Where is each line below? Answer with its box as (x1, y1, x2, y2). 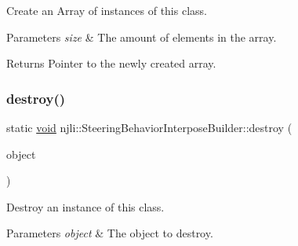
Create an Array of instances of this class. (6, 2, 207, 18)
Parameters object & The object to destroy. (6, 225, 213, 241)
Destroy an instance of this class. (6, 198, 165, 215)
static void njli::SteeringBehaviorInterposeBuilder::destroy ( (6, 119, 293, 135)
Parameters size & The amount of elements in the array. (6, 28, 277, 45)
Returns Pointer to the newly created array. (6, 55, 216, 72)
